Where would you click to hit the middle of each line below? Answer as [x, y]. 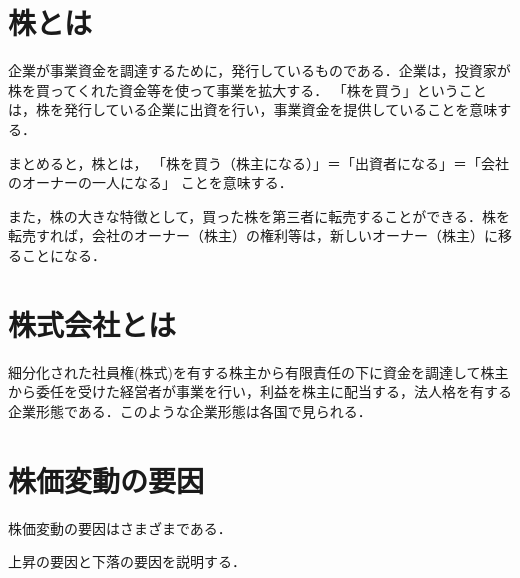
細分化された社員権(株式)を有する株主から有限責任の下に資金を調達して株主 [258, 371]
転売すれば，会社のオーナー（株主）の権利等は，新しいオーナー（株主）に [253, 235]
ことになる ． [63, 254]
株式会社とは [92, 323]
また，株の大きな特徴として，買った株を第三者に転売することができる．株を [259, 215]
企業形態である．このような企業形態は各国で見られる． [190, 410]
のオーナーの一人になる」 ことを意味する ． [150, 182]
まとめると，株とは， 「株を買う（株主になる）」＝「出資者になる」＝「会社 [259, 162]
